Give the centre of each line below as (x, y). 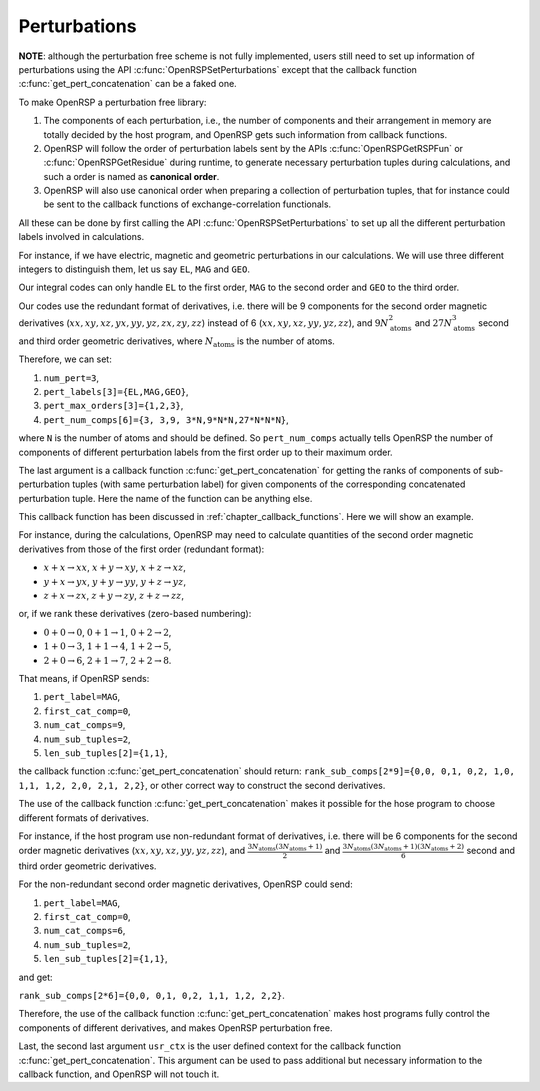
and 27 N (433, 322)
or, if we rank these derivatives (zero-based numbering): (135, 614)
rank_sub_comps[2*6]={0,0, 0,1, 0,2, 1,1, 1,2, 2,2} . (151, 995)
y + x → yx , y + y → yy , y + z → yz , (115, 581)
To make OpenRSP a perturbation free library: (112, 102)
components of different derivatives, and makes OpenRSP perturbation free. (175, 1027)
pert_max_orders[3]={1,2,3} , (113, 406)
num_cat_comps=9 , (84, 725)
